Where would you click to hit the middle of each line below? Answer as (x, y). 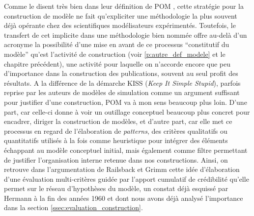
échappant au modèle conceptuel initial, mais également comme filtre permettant (126, 150)
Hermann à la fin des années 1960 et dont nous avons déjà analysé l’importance (124, 198)
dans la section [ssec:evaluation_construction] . (73, 207)
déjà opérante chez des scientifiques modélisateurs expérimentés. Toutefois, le (120, 25)
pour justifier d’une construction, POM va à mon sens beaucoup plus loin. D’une (126, 102)
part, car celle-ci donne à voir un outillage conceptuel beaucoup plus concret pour (127, 111)
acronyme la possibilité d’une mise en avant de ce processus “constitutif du (117, 44)
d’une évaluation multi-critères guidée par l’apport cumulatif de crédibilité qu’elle (127, 179)
